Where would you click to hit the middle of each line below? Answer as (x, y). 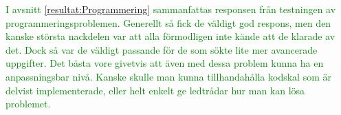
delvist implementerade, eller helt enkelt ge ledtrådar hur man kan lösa (155, 90)
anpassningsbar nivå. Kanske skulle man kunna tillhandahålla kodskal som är (168, 76)
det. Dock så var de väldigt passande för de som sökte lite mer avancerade (162, 49)
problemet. (28, 104)
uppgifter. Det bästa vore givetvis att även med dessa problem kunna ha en (165, 63)
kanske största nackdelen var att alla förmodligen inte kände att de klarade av (170, 36)
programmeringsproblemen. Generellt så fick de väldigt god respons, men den (168, 22)
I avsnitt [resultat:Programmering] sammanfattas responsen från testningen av (171, 9)
